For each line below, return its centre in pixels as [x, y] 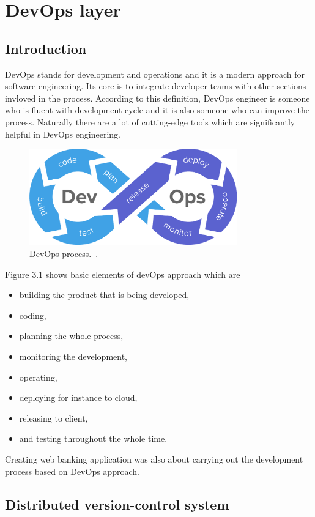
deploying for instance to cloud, [78, 397]
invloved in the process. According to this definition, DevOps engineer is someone [157, 98]
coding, [33, 315]
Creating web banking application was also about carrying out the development [154, 459]
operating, [38, 377]
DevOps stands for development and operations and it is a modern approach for [155, 74]
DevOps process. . [64, 254]
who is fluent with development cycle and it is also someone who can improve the [157, 110]
